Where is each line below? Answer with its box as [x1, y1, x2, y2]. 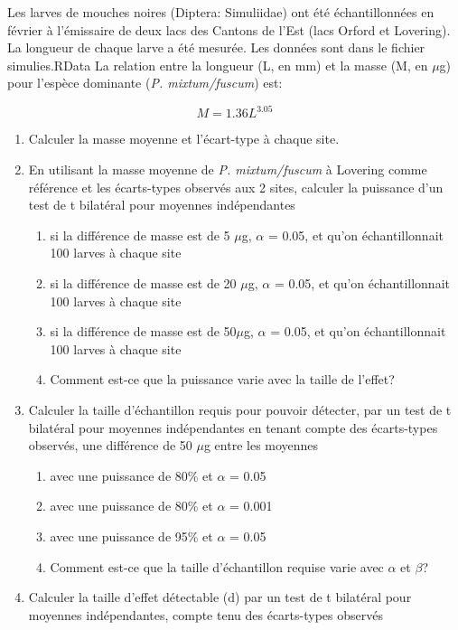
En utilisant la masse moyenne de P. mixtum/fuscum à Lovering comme [28, 160, 427, 179]
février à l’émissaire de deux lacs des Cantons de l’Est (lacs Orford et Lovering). [7, 20, 451, 39]
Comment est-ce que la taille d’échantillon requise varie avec [50, 557, 384, 576]
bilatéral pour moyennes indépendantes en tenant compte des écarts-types [28, 418, 438, 437]
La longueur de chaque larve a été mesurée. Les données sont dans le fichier [7, 38, 425, 57]
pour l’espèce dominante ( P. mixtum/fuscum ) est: [7, 73, 283, 92]
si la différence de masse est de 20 [50, 274, 237, 293]
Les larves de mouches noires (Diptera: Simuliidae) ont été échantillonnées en [7, 3, 435, 21]
